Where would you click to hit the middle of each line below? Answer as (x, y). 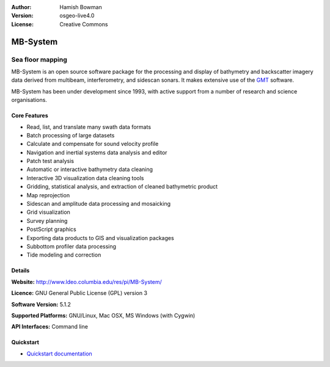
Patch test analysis (50, 161)
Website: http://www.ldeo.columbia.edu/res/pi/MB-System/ (86, 282)
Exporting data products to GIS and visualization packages (100, 238)
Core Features (30, 115)
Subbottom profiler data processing (71, 246)
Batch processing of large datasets (71, 135)
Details (20, 271)
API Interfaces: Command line (50, 327)
